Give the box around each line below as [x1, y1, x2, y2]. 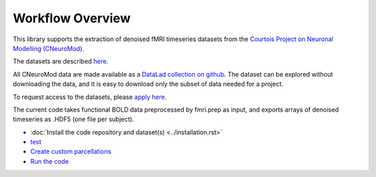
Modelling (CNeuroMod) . [13, 44, 85, 52]
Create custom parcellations [30, 147, 111, 156]
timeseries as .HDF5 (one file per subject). [13, 115, 134, 123]
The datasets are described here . [13, 57, 109, 66]
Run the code [30, 157, 69, 165]
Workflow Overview [13, 10, 131, 26]
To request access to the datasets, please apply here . [13, 93, 167, 101]
